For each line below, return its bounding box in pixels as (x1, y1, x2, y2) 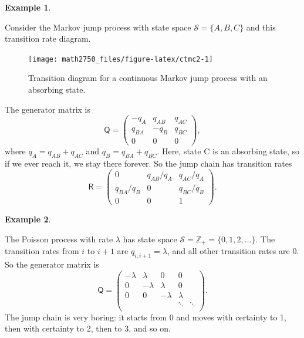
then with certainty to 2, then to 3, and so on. (5, 322, 171, 334)
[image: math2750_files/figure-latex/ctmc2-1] (28, 55, 213, 63)
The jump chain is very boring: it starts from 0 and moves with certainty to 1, (5, 310, 286, 323)
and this (246, 21, 276, 33)
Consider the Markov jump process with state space (5, 21, 191, 33)
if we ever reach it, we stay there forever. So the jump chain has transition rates (5, 157, 292, 169)
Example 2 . (5, 213, 51, 225)
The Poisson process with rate (5, 232, 113, 245)
